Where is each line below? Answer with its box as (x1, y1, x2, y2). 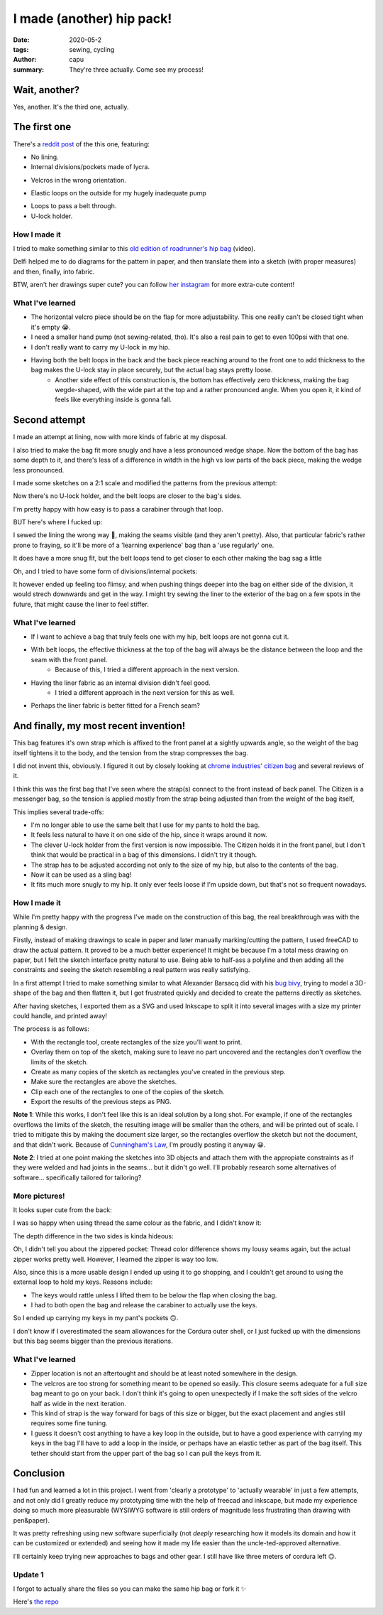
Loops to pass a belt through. (30, 202, 117, 210)
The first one (13, 121, 72, 133)
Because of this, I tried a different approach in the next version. (55, 665, 240, 674)
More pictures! (13, 1191, 65, 1201)
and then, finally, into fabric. (13, 267, 95, 276)
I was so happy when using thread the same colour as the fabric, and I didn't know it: (13, 1219, 262, 1227)
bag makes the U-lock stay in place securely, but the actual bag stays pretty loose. (30, 366, 273, 374)
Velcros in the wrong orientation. (30, 175, 127, 184)
